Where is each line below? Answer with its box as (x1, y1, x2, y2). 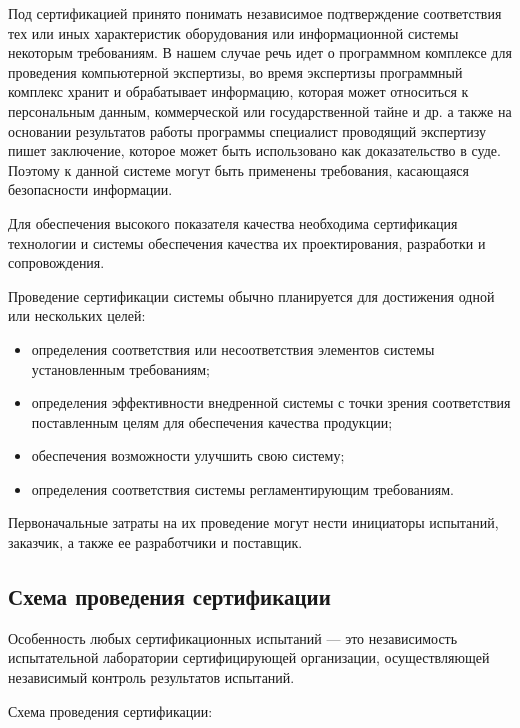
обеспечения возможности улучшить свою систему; (31, 445, 345, 466)
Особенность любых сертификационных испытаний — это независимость (8, 627, 458, 648)
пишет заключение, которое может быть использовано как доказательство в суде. (8, 140, 501, 161)
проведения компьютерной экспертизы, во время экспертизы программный (8, 61, 463, 82)
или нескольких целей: (8, 305, 146, 326)
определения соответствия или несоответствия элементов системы (31, 338, 435, 359)
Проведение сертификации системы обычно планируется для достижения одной (8, 285, 495, 306)
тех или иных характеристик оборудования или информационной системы (8, 22, 459, 43)
